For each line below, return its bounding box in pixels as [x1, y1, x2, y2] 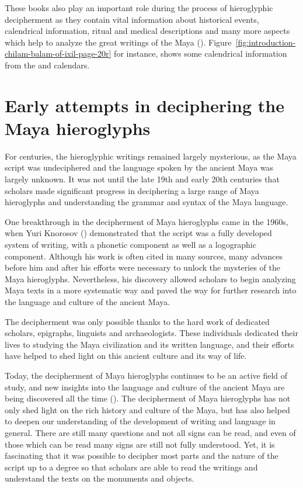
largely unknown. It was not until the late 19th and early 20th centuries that [5, 173, 280, 185]
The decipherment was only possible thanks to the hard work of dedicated [5, 315, 270, 327]
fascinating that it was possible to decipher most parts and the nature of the [5, 449, 278, 462]
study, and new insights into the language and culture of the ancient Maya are [5, 380, 285, 393]
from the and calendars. [5, 58, 90, 71]
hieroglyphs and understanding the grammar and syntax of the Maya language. [5, 196, 288, 208]
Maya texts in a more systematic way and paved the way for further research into [5, 284, 297, 296]
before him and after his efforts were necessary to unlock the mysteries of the [5, 261, 280, 274]
